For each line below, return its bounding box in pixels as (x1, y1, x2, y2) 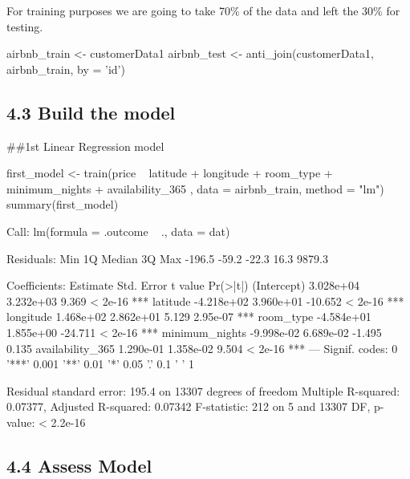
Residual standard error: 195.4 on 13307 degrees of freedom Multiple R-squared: (6, 382, 400, 399)
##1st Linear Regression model (6, 137, 164, 154)
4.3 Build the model (6, 99, 176, 124)
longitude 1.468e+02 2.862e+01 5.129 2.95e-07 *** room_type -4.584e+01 (6, 308, 371, 325)
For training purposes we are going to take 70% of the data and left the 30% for (6, 2, 400, 18)
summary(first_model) (6, 196, 119, 213)
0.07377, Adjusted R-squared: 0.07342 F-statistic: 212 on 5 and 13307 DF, (6, 398, 371, 415)
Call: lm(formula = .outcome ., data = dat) (6, 222, 230, 239)
